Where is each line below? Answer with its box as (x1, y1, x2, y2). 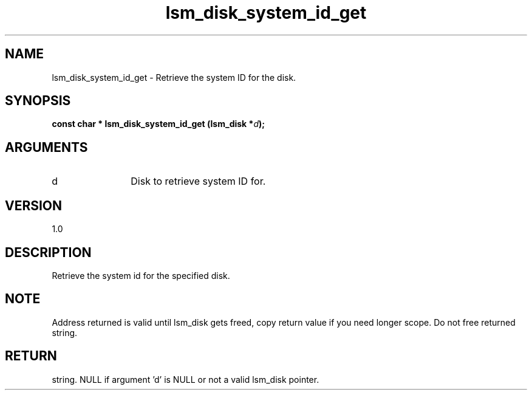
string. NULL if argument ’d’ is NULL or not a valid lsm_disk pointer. (52, 374, 319, 385)
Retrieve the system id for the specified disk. (52, 270, 230, 281)
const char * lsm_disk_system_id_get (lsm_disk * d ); (52, 118, 265, 129)
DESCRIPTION (5, 244, 92, 260)
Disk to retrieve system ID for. (131, 175, 266, 188)
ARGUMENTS (5, 139, 88, 155)
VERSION (5, 197, 63, 213)
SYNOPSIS (5, 93, 71, 109)
